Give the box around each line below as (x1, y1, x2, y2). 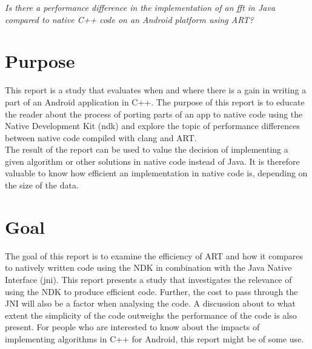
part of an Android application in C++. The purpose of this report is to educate (5, 95, 305, 108)
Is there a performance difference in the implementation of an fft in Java (5, 1, 276, 13)
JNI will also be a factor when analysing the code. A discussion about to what (5, 297, 296, 310)
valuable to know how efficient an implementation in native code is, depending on (5, 167, 308, 179)
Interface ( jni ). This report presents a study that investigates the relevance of (5, 273, 292, 285)
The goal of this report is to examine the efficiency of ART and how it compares (5, 249, 304, 262)
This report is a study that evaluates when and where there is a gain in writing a (5, 84, 307, 96)
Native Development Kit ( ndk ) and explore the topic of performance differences (5, 119, 300, 132)
